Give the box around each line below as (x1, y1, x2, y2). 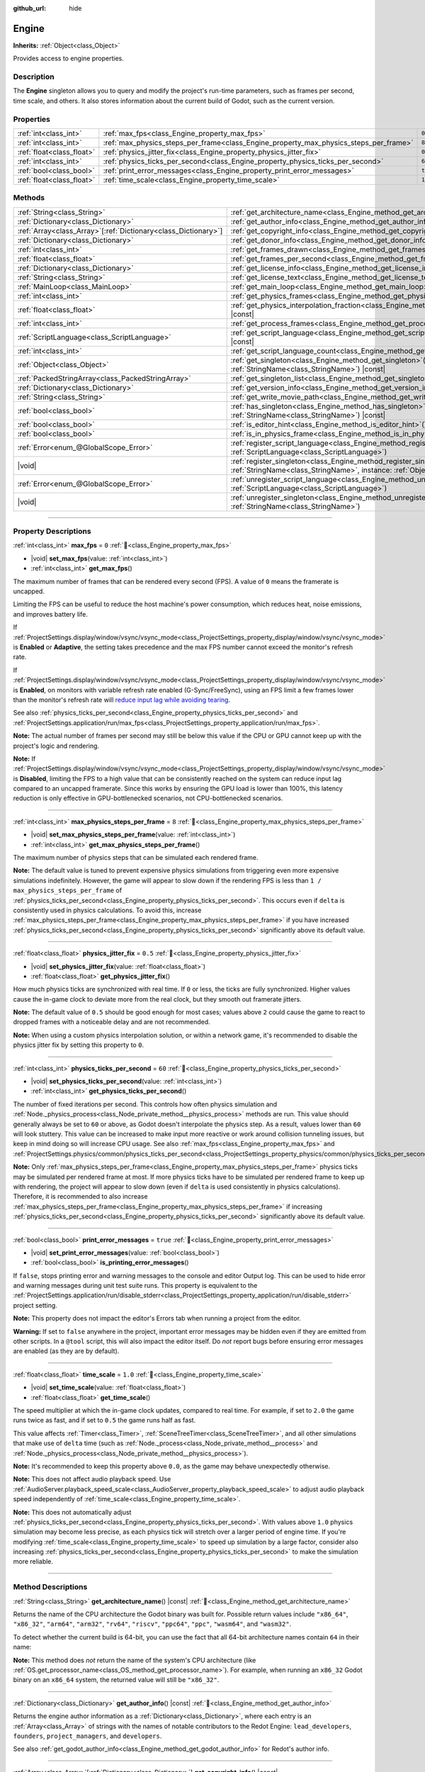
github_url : (13, 4, 46, 12)
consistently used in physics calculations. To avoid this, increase (13, 906, 202, 914)
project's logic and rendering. (13, 741, 99, 750)
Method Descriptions (13, 1582, 88, 1592)
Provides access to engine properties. (13, 54, 124, 63)
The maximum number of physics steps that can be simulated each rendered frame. (13, 853, 259, 862)
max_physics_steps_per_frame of (13, 886, 123, 895)
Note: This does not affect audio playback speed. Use (13, 1475, 171, 1484)
